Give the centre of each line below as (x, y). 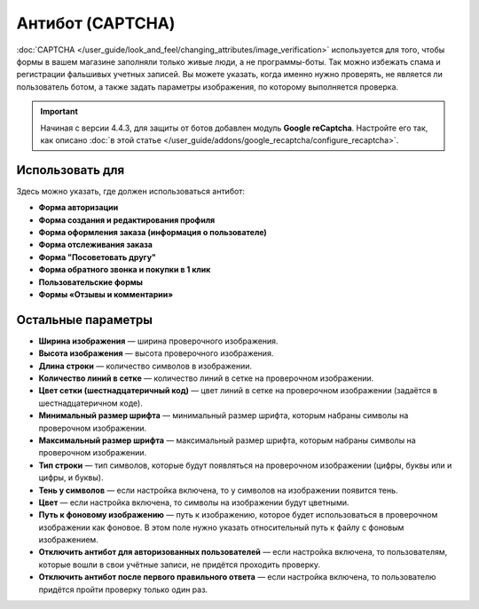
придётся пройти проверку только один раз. (123, 589)
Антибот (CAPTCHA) (96, 23)
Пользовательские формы (91, 282)
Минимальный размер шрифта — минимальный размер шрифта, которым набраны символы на (224, 415)
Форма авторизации (79, 208)
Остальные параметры (85, 320)
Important (59, 112)
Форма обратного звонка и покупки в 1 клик (125, 270)
